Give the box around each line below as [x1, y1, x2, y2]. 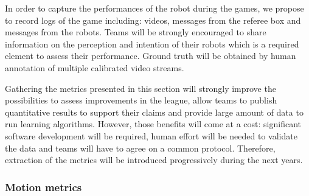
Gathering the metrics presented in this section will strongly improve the [5, 82, 276, 94]
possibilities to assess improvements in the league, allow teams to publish [5, 94, 277, 107]
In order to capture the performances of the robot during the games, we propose [5, 2, 304, 14]
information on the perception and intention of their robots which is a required [5, 37, 299, 50]
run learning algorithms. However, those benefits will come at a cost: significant [5, 117, 302, 130]
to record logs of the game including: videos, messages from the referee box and [5, 13, 301, 26]
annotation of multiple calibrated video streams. [5, 61, 184, 74]
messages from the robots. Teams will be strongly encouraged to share [5, 26, 266, 38]
